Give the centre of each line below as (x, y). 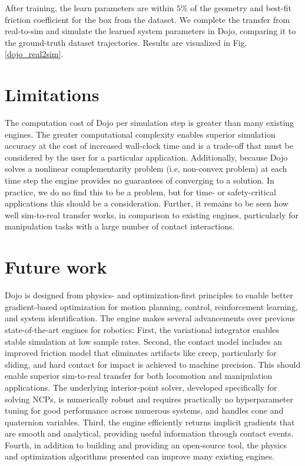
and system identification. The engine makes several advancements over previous (150, 318)
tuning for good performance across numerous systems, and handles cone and (144, 410)
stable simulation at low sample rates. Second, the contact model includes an (143, 341)
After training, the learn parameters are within (89, 8)
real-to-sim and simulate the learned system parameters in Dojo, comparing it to (150, 31)
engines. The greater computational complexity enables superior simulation (140, 134)
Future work (56, 267)
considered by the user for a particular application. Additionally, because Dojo (146, 157)
